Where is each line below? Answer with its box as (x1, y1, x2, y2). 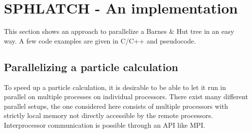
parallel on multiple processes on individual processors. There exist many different (4, 91, 248, 102)
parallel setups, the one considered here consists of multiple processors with (4, 101, 228, 111)
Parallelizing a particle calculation (4, 59, 178, 74)
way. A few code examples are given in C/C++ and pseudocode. (4, 35, 196, 45)
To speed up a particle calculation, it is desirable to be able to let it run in (4, 82, 226, 92)
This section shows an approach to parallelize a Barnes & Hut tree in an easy (4, 26, 235, 36)
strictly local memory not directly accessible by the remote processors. (4, 110, 213, 120)
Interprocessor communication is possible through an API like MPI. (4, 119, 205, 130)
